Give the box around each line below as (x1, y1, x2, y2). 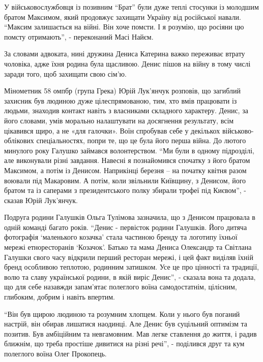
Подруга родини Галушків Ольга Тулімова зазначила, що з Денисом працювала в (4, 212, 255, 222)
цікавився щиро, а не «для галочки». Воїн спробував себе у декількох (4, 125, 220, 136)
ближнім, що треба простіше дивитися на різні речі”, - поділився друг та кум (4, 338, 245, 349)
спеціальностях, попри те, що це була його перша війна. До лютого (36, 135, 246, 146)
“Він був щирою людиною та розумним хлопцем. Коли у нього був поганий (4, 308, 240, 319)
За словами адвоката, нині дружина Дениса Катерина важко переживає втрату (4, 48, 245, 59)
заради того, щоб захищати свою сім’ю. (4, 68, 127, 79)
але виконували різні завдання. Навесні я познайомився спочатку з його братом (4, 155, 250, 166)
